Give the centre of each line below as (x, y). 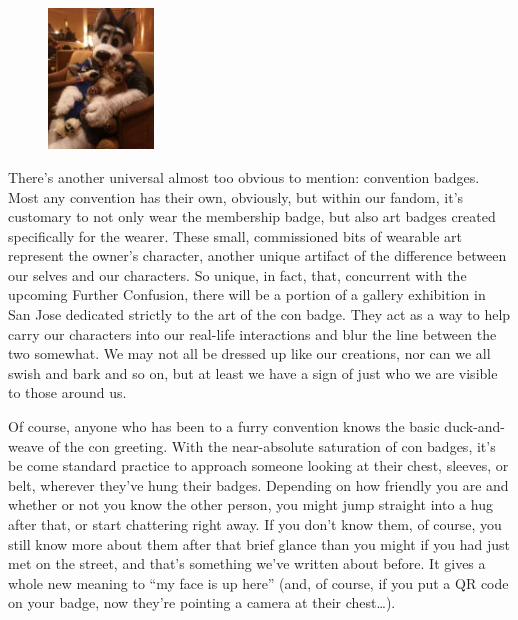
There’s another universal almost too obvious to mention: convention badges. (244, 176)
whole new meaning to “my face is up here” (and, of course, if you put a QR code (258, 582)
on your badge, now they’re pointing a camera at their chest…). (202, 602)
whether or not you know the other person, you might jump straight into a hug (250, 504)
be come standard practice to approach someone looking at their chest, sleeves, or (258, 465)
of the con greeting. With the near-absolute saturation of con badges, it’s (272, 445)
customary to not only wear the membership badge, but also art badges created (252, 216)
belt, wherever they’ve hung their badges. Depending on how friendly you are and (258, 484)
